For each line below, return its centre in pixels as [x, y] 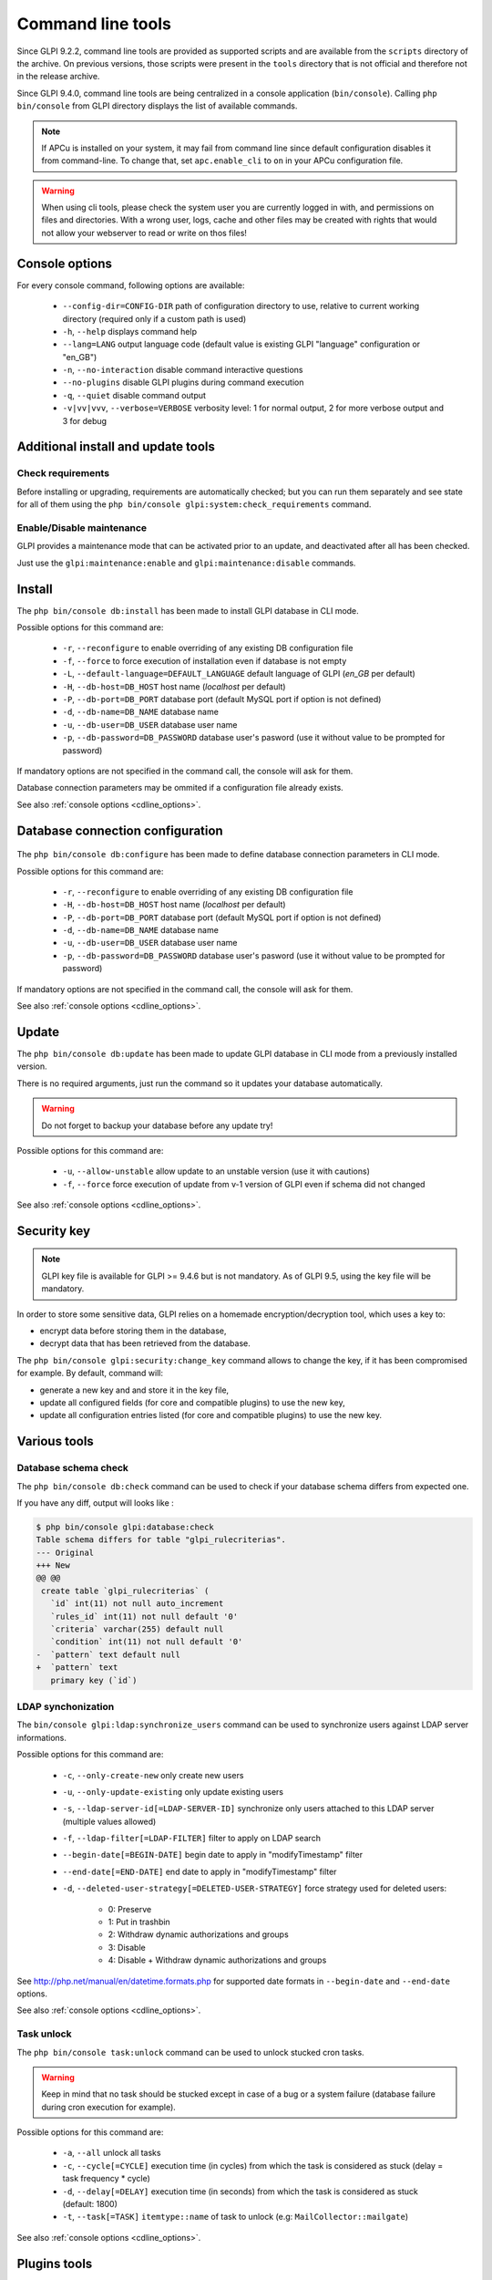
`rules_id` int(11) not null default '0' [144, 1616]
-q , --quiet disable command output [134, 395]
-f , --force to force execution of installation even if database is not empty [205, 660]
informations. [42, 1737]
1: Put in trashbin [139, 1922]
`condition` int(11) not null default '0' [147, 1642]
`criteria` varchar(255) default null [137, 1629]
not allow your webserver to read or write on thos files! [144, 233]
